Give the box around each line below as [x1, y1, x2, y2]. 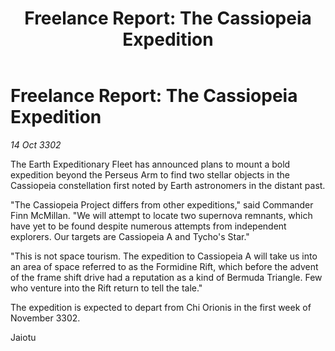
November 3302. [10, 312, 81, 324]
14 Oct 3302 [10, 138, 62, 151]
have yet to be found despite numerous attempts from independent [10, 220, 287, 232]
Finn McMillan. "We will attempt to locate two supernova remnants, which [10, 209, 313, 221]
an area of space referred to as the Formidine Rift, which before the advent [10, 260, 319, 272]
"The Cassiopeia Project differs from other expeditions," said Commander [10, 198, 314, 211]
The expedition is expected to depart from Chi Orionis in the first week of [10, 301, 312, 313]
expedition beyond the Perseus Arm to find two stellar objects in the [10, 168, 290, 181]
